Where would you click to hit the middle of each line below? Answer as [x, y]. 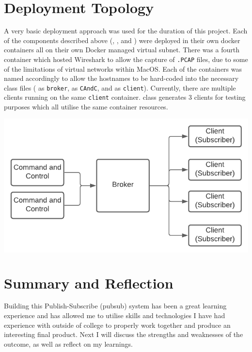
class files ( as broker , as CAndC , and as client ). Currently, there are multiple [120, 87]
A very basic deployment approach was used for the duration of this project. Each [126, 31]
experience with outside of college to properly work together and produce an [117, 325]
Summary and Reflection [89, 283]
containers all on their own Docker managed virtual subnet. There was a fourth [122, 50]
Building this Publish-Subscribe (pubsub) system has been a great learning [115, 306]
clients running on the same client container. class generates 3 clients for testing [125, 97]
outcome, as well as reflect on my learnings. [68, 344]
